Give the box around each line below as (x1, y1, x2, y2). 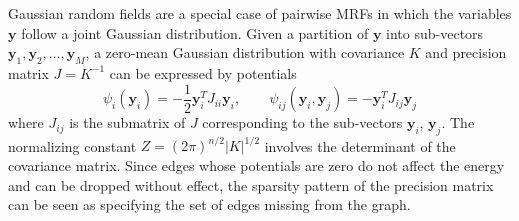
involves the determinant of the (264, 135, 456, 156)
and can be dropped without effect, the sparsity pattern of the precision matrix (8, 174, 494, 195)
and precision (425, 42, 507, 63)
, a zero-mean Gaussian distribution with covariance (85, 42, 405, 63)
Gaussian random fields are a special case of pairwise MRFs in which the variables (8, 3, 512, 23)
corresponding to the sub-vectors (202, 112, 403, 133)
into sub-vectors (386, 22, 484, 43)
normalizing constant (8, 135, 137, 156)
